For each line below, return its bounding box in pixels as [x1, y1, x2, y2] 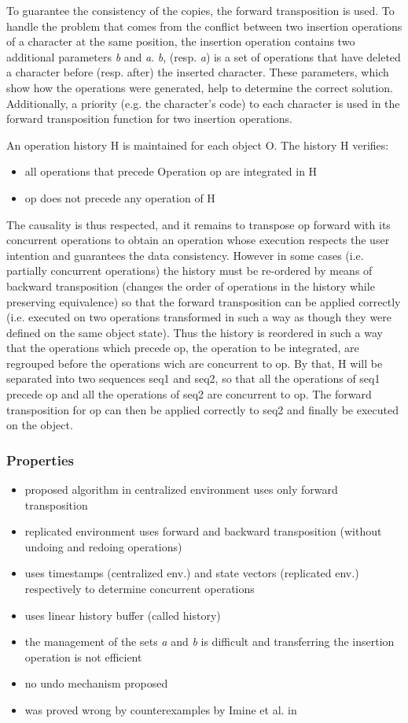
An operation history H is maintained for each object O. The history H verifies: [6, 136, 389, 153]
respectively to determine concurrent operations [24, 580, 255, 597]
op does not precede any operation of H [24, 189, 215, 206]
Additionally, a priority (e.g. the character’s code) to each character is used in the [6, 95, 400, 111]
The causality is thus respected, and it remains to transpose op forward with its [6, 216, 391, 232]
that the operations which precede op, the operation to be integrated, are [6, 339, 359, 356]
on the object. [6, 417, 73, 433]
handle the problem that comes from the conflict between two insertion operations [6, 17, 402, 34]
